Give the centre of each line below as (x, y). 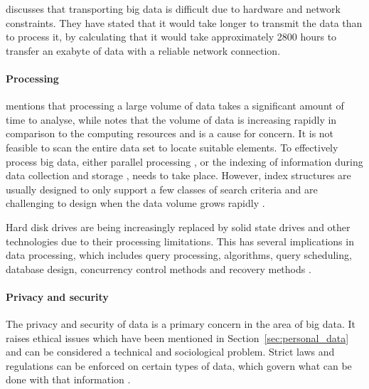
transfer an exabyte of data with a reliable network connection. (143, 50)
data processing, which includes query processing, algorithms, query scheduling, (179, 255)
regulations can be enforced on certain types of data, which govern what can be (179, 365)
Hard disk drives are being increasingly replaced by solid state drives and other (178, 227)
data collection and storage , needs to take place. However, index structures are (178, 175)
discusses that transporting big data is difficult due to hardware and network (173, 9)
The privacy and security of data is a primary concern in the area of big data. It (181, 324)
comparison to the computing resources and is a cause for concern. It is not (170, 133)
